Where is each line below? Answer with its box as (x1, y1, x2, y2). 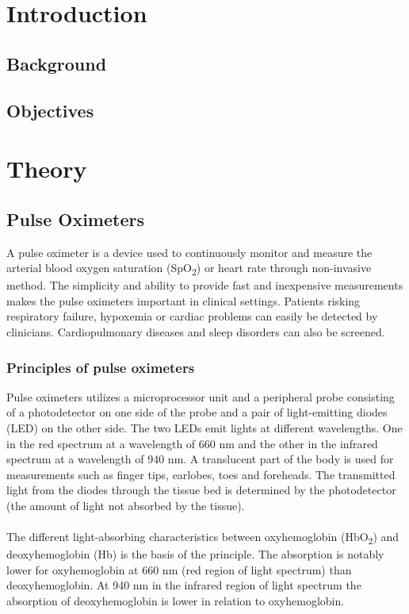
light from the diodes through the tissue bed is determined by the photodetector (6, 482, 396, 498)
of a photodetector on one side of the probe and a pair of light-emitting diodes (6, 404, 388, 420)
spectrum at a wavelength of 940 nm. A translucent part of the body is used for (6, 451, 394, 467)
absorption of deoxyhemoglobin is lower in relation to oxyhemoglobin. (6, 593, 345, 609)
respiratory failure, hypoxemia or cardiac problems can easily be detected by (6, 308, 378, 324)
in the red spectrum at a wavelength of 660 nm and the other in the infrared (6, 435, 378, 451)
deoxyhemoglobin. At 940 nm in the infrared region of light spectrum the (6, 577, 361, 593)
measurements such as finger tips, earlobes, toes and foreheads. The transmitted (6, 466, 396, 482)
